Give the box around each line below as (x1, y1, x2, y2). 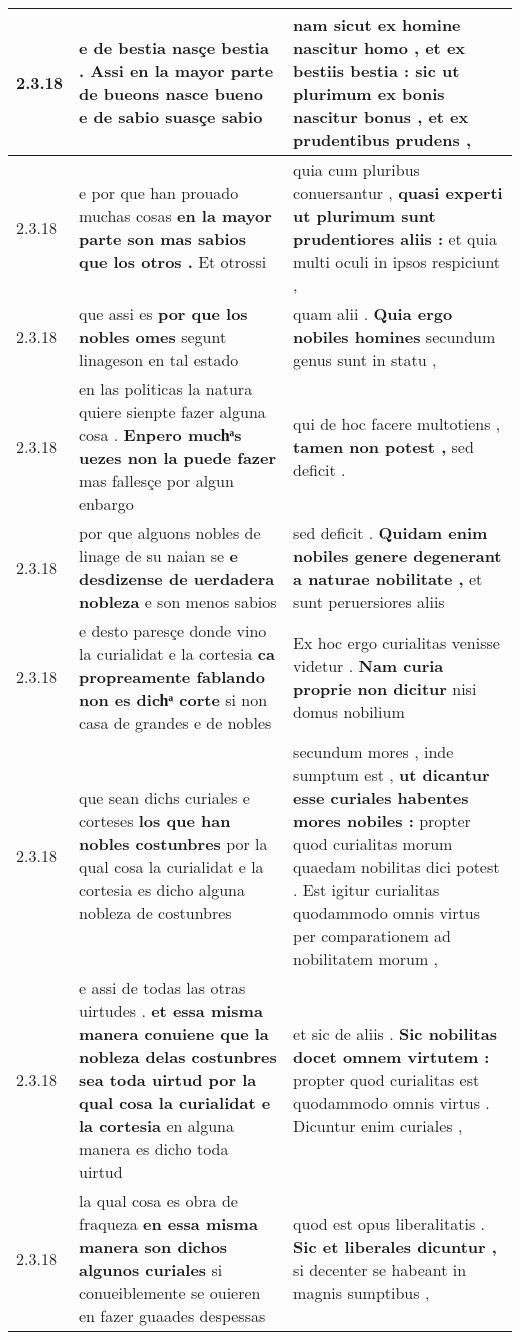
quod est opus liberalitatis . (293, 1212, 485, 1235)
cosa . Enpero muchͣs (79, 423, 242, 446)
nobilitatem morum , (293, 947, 439, 970)
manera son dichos (79, 1235, 228, 1258)
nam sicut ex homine (293, 13, 461, 36)
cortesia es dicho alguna (79, 878, 245, 901)
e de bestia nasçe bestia (79, 36, 269, 59)
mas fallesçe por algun (79, 469, 234, 492)
